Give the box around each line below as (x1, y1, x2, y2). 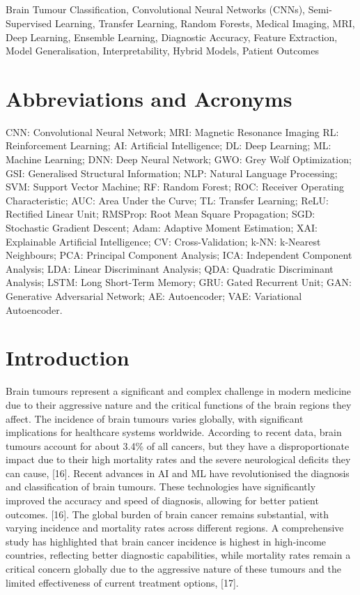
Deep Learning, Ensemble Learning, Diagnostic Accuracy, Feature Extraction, (6, 29, 338, 44)
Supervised (6, 15, 52, 30)
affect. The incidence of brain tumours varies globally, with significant (6, 411, 304, 425)
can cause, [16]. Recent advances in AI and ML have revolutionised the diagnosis (6, 465, 350, 480)
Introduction (6, 343, 130, 372)
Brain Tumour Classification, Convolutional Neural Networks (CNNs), (6, 2, 306, 17)
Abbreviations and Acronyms (6, 84, 292, 112)
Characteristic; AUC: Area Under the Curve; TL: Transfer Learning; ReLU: (6, 193, 329, 207)
